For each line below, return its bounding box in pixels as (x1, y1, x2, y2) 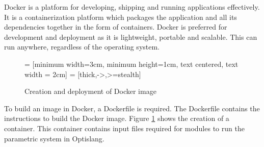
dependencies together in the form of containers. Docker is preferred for (4, 21, 227, 32)
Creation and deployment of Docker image (24, 86, 156, 96)
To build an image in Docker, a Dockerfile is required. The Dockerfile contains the (4, 103, 260, 113)
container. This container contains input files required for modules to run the (4, 122, 245, 133)
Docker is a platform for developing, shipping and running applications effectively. (4, 2, 260, 12)
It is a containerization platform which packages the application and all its (4, 11, 237, 22)
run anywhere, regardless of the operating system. (4, 41, 160, 52)
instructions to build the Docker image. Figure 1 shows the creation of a (4, 113, 229, 124)
